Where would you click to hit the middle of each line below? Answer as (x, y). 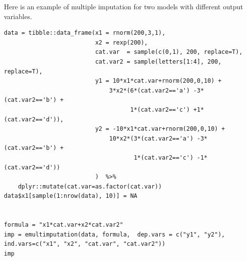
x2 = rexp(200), (122, 42)
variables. (18, 16)
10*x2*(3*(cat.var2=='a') (151, 138)
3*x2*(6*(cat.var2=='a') (149, 90)
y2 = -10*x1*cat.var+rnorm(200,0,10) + (160, 129)
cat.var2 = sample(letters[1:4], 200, (158, 61)
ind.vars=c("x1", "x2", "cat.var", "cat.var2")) (85, 244)
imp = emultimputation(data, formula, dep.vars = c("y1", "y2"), (115, 234)
